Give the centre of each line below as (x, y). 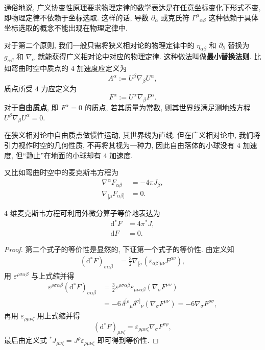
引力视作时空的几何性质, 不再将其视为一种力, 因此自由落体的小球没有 (119, 145)
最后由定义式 (26, 340)
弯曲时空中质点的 (40, 68)
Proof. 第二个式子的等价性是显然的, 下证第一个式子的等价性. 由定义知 (119, 249)
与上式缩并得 (53, 275)
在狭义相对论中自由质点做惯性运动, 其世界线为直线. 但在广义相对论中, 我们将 (132, 135)
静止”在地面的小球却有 (64, 155)
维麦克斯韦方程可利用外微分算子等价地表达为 (85, 212)
